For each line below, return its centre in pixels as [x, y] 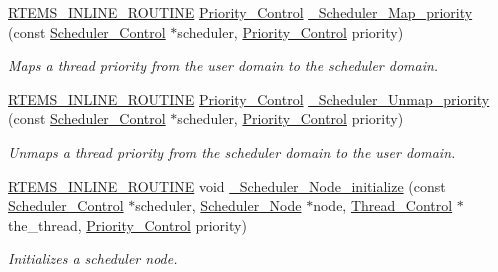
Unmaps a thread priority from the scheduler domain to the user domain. [232, 151]
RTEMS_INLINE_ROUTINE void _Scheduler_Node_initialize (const [227, 185]
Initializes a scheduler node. [93, 258]
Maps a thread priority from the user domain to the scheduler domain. [223, 65]
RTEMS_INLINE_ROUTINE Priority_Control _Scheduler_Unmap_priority [249, 98]
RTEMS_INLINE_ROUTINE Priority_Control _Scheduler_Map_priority [240, 12]
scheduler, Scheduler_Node [218, 205]
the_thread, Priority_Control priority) [127, 224]
